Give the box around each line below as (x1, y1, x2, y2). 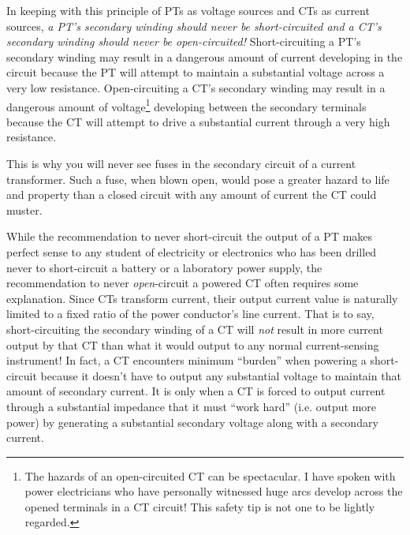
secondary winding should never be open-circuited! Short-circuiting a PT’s (6, 33, 361, 50)
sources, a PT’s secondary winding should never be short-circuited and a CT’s (6, 17, 382, 34)
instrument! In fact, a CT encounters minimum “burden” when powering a (6, 352, 367, 369)
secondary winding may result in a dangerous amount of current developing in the (6, 48, 403, 65)
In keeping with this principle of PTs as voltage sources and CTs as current (6, 2, 370, 18)
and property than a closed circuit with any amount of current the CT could (6, 186, 377, 203)
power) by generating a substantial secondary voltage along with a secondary (6, 413, 378, 430)
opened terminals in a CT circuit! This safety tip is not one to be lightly (24, 498, 375, 514)
